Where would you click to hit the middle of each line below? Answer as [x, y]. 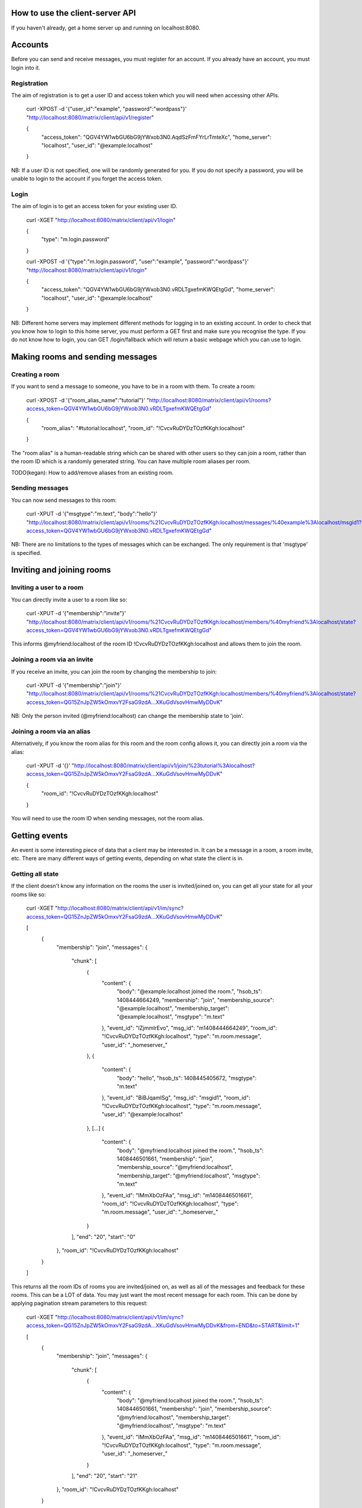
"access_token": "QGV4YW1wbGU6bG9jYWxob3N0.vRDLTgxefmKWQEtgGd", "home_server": [158, 290]
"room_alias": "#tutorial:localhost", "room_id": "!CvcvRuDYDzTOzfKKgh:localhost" [143, 428]
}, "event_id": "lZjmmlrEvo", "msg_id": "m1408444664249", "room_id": [189, 1028]
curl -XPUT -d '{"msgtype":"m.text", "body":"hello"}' [92, 514]
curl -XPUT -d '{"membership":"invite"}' [76, 613]
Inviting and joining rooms [61, 570]
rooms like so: [29, 894]
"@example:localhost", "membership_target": [173, 1009]
